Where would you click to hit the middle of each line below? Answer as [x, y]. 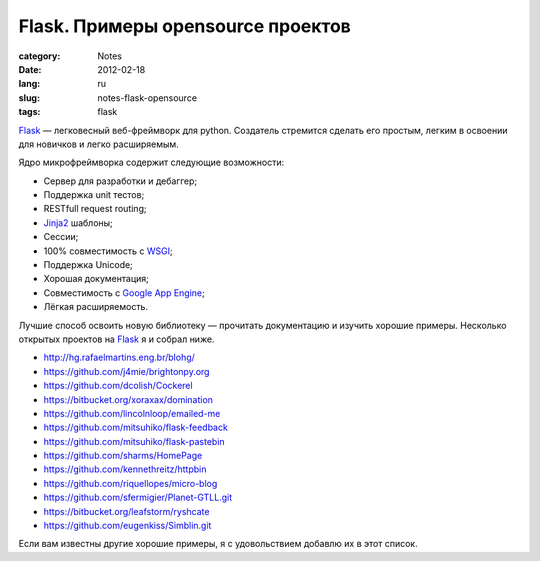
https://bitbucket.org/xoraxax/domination [128, 399]
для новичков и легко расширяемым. [98, 144]
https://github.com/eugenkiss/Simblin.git [127, 526]
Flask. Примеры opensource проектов [185, 26]
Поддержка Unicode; [88, 265]
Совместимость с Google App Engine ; [124, 292]
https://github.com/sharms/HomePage [123, 456]
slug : [29, 97]
